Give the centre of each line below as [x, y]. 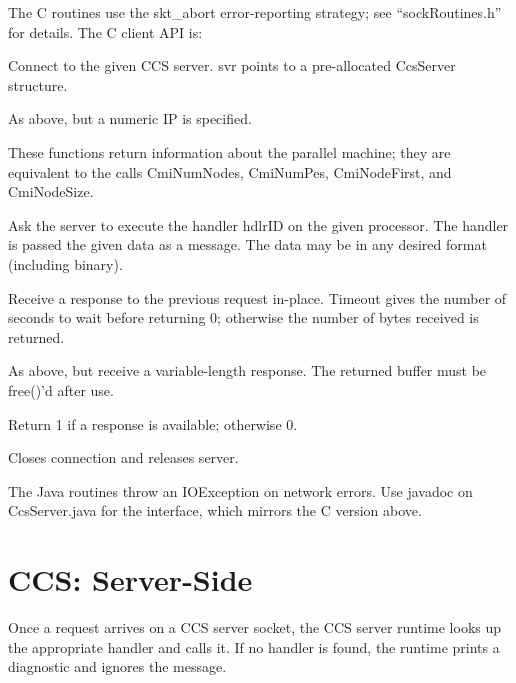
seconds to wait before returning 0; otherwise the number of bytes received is [243, 317]
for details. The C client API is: [105, 31]
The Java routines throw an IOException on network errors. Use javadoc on [240, 490]
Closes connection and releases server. [123, 457]
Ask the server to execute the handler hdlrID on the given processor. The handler [258, 224]
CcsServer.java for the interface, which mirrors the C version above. [215, 510]
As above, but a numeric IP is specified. [130, 118]
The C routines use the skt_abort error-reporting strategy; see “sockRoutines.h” [255, 12]
